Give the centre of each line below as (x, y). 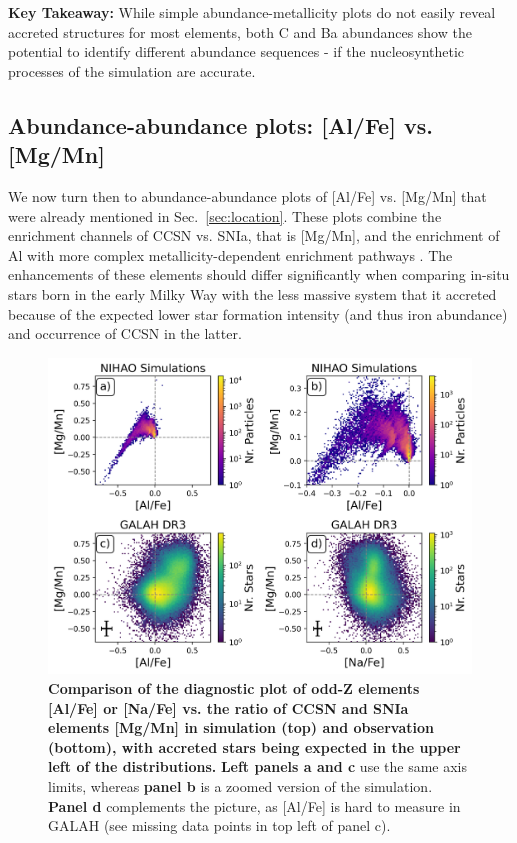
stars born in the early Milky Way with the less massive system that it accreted (252, 293)
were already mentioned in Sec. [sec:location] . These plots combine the (225, 215)
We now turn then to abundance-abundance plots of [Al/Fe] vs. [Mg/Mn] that (247, 195)
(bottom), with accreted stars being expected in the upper (254, 746)
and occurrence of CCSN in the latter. (125, 333)
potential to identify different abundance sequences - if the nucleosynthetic (236, 51)
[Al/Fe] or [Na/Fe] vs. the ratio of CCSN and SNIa (228, 707)
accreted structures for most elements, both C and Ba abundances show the (240, 31)
